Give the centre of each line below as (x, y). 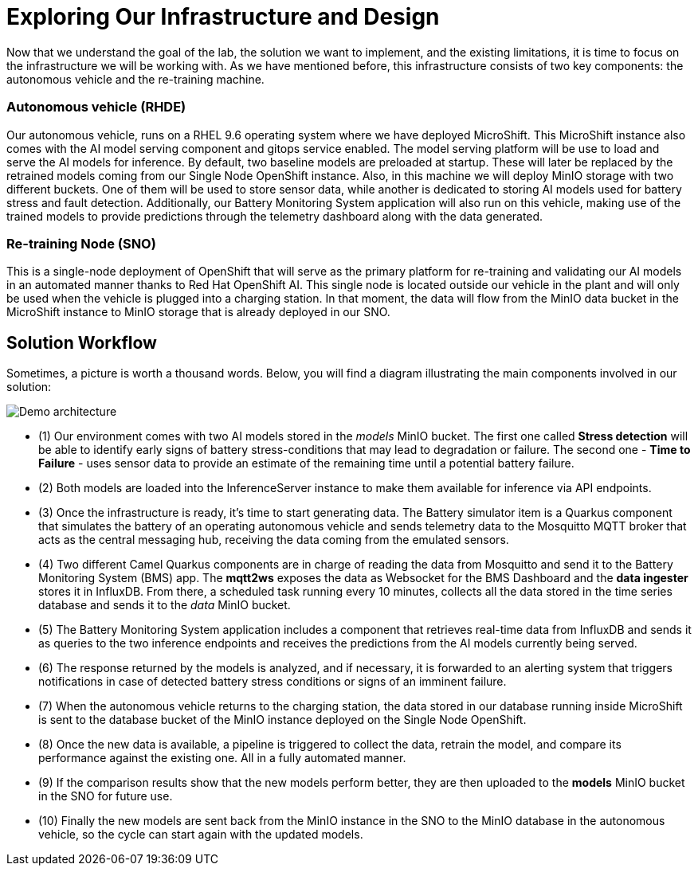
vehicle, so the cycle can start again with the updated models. (201, 835)
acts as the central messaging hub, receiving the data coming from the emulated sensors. (274, 540)
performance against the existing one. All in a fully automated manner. (222, 758)
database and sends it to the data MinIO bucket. (165, 605)
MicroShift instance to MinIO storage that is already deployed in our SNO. (198, 312)
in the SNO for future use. (106, 796)
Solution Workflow (82, 342)
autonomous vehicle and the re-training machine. (135, 79)
